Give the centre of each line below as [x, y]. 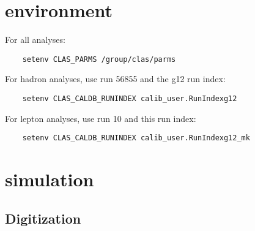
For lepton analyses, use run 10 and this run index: [101, 118]
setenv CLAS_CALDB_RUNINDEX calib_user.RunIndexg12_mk [136, 138]
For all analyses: [35, 40]
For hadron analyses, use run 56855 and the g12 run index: [115, 79]
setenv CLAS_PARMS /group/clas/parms [99, 59]
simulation [50, 179]
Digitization [43, 218]
